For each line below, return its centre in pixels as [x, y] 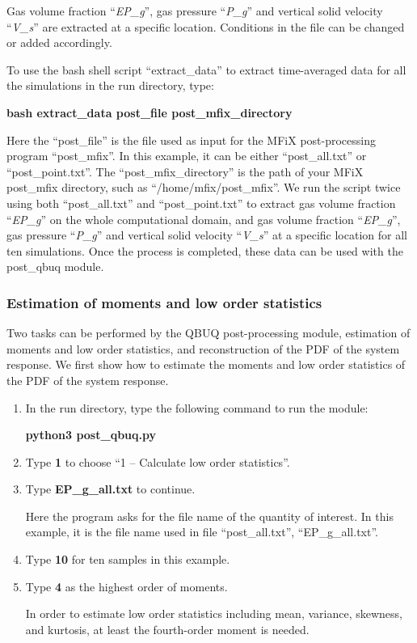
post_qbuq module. [55, 267]
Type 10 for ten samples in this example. [128, 559]
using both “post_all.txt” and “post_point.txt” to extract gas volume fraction [201, 203]
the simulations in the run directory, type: [110, 85]
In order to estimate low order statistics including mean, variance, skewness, [214, 613]
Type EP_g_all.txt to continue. [110, 489]
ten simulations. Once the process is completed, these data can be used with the [205, 250]
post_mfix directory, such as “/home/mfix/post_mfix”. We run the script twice [204, 187]
